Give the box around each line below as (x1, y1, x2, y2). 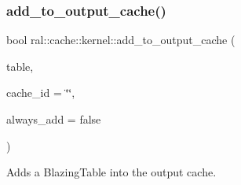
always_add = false (6, 111, 101, 127)
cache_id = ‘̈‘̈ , (6, 84, 75, 101)
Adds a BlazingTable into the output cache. (6, 164, 217, 180)
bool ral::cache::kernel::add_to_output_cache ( (6, 31, 236, 48)
